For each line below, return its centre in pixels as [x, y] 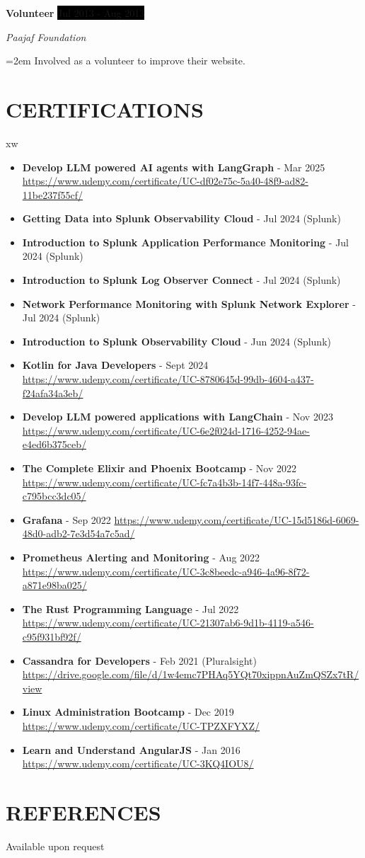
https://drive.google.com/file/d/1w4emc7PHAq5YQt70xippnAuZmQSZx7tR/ [191, 674]
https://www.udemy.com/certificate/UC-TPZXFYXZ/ [141, 725]
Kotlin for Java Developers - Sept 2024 [115, 365]
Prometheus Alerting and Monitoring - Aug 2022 [141, 557]
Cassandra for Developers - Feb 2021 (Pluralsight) [139, 660]
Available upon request [55, 846]
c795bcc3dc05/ [54, 496]
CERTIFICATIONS [105, 109]
